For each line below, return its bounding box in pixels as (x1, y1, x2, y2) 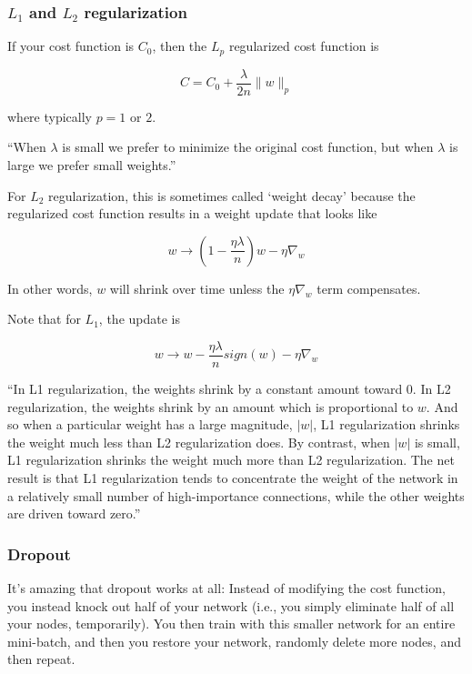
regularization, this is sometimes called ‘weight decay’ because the (48, 186, 416, 205)
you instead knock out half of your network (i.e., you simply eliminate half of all (7, 596, 455, 615)
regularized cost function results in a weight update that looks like (7, 204, 377, 223)
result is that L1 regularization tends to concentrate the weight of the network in (7, 468, 458, 487)
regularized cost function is (228, 36, 379, 55)
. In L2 (412, 378, 451, 397)
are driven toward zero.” (7, 504, 141, 523)
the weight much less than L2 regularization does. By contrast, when (7, 432, 390, 451)
